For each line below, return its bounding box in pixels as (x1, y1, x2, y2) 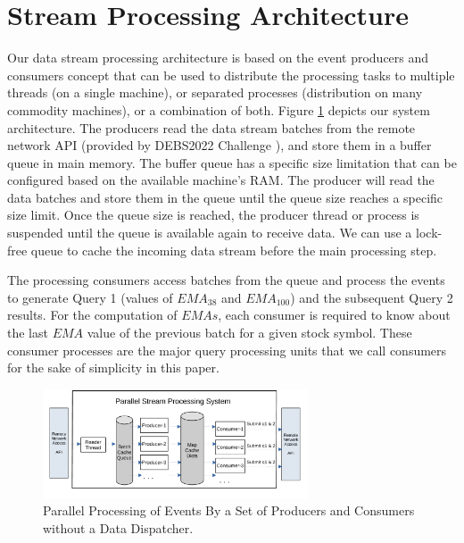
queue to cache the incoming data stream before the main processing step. (30, 240, 437, 259)
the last (7, 323, 48, 342)
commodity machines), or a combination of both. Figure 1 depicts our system (7, 100, 430, 119)
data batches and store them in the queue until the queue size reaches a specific (7, 188, 443, 206)
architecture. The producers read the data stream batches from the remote (7, 118, 416, 137)
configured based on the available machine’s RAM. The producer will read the (7, 171, 435, 189)
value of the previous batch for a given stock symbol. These (87, 323, 412, 342)
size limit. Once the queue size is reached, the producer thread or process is (7, 205, 419, 224)
